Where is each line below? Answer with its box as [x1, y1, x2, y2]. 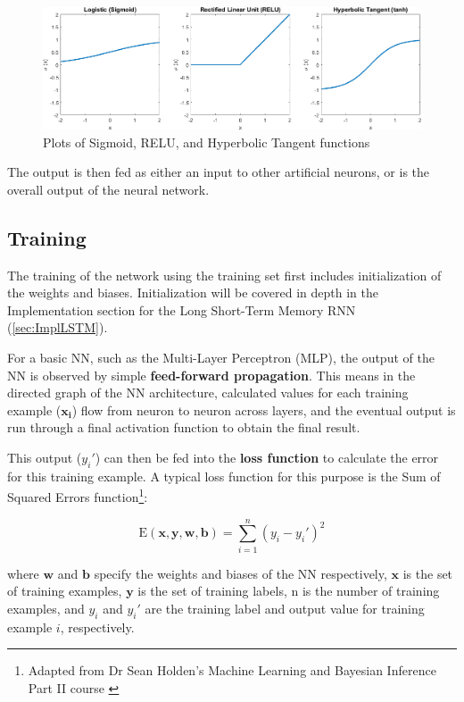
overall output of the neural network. [7, 180, 210, 198]
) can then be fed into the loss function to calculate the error [95, 448, 439, 467]
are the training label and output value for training [145, 598, 425, 617]
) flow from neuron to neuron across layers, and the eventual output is [71, 400, 456, 419]
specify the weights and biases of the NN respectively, [94, 564, 387, 582]
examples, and [7, 598, 85, 617]
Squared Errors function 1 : [7, 485, 148, 506]
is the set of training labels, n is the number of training [137, 581, 440, 600]
